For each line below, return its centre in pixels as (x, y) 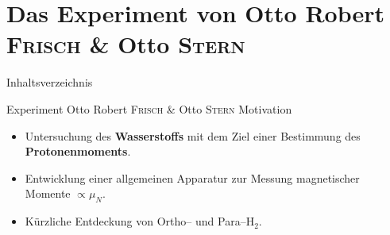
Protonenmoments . (78, 151)
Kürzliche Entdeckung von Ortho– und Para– (135, 221)
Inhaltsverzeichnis (50, 82)
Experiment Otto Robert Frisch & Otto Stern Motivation (149, 108)
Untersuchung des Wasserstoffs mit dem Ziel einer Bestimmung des (193, 135)
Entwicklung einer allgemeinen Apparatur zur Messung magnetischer (192, 177)
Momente (48, 193)
